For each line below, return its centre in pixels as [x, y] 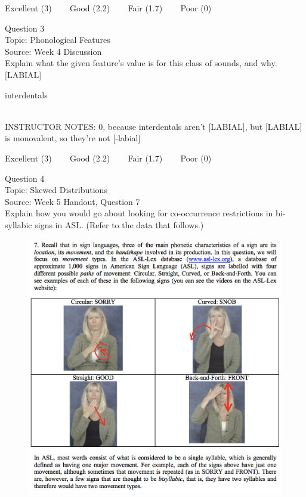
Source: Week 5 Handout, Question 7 [72, 201]
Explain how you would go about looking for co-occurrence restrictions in [139, 213]
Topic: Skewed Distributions [56, 190]
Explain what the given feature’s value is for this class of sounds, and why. [141, 63]
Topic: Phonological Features [58, 40]
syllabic [18, 224]
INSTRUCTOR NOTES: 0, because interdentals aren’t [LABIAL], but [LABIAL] [154, 126]
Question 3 [25, 28]
